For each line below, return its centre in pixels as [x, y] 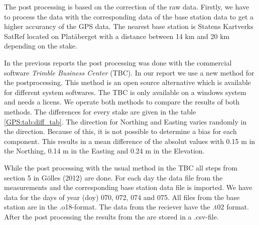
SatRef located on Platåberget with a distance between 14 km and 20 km [117, 36]
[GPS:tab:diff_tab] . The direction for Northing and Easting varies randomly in [125, 121]
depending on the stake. [41, 46]
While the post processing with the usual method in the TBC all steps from [121, 167]
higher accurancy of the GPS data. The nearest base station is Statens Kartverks [129, 26]
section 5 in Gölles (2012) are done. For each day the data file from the [113, 177]
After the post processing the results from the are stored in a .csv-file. [111, 216]
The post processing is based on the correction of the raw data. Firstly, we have [127, 6]
